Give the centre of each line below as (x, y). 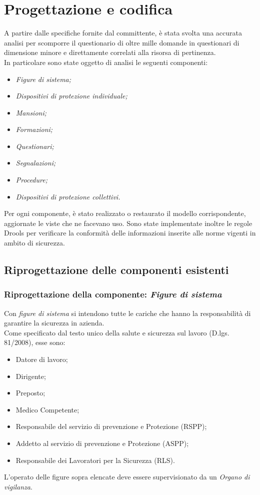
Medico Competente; (47, 409)
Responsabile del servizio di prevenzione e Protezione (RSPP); (111, 426)
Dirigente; (31, 376)
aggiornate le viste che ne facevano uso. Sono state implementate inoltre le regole (128, 223)
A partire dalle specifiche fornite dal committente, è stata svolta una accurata (123, 33)
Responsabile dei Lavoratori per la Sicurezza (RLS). (95, 460)
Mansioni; (31, 112)
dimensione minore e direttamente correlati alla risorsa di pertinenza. (110, 52)
